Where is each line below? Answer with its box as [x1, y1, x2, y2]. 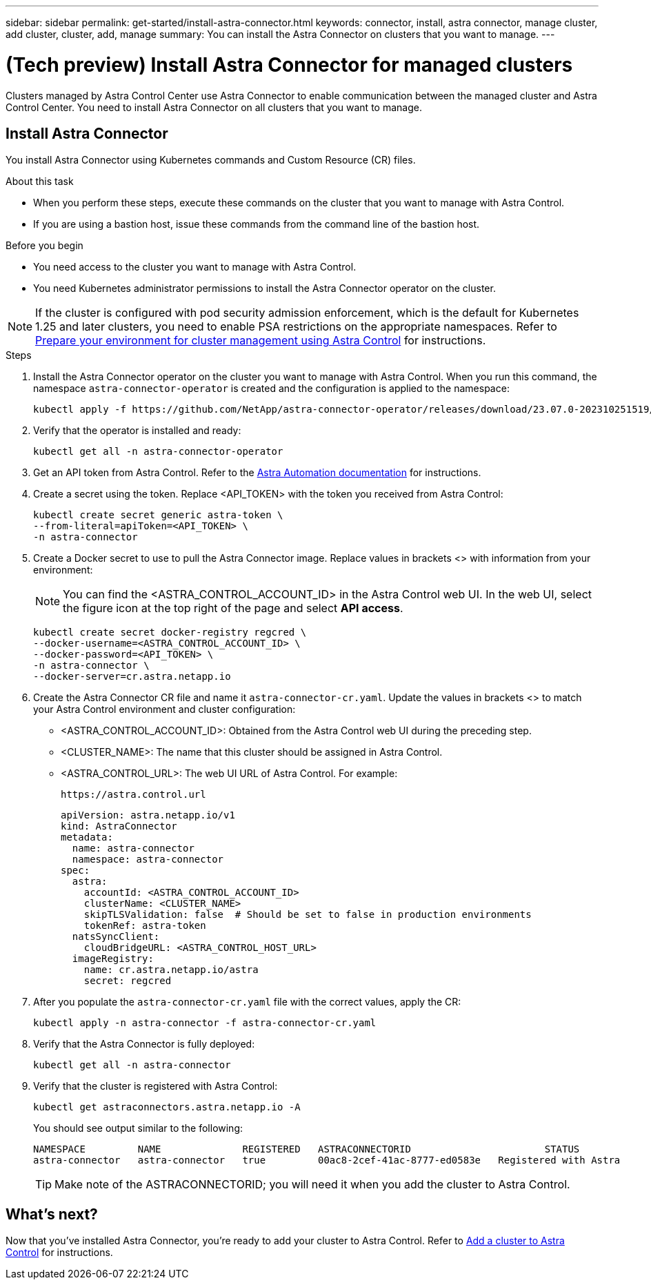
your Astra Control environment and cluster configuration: [33, 703, 296, 716]
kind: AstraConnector [61, 821, 177, 832]
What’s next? [6, 1205, 98, 1223]
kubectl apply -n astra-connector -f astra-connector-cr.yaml [33, 1017, 377, 1029]
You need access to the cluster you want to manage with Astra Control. [33, 261, 357, 273]
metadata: [61, 832, 113, 843]
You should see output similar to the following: [33, 1122, 243, 1135]
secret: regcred [83, 975, 172, 987]
